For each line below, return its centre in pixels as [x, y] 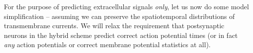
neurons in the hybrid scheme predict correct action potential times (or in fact [121, 35]
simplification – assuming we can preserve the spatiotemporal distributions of [119, 16]
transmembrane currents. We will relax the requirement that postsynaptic [114, 26]
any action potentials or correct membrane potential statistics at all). [107, 44]
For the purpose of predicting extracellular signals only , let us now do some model [126, 6]
